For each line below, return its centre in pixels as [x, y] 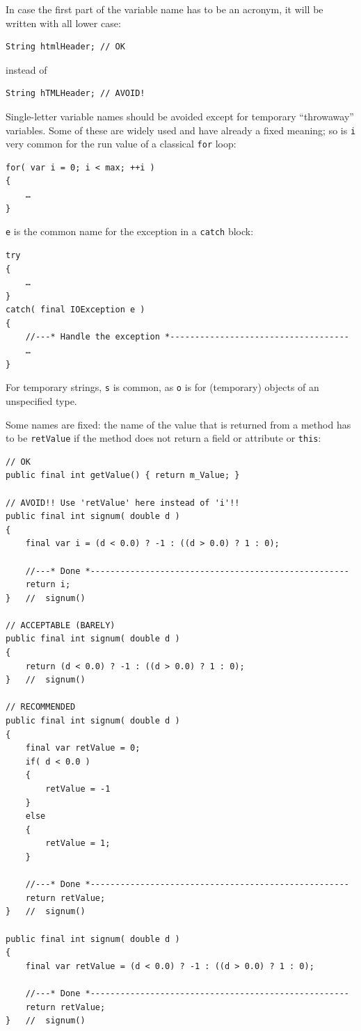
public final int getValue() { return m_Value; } [123, 475]
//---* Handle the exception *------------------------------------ [187, 337]
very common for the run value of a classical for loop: [121, 144]
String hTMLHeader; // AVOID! [75, 94]
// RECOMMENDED [41, 707]
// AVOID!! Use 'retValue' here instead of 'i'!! [123, 503]
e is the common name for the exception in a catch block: [130, 231]
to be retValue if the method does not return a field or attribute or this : [163, 438]
